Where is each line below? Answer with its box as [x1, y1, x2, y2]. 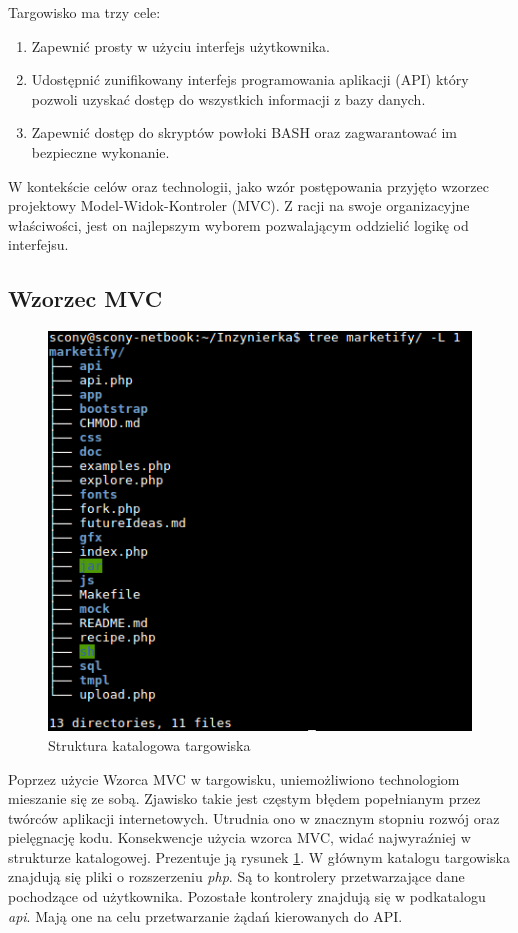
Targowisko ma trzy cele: [8, 2, 161, 22]
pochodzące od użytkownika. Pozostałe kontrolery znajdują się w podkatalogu [8, 886, 486, 907]
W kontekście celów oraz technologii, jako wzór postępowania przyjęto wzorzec [8, 175, 489, 196]
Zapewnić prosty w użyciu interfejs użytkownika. [31, 35, 330, 56]
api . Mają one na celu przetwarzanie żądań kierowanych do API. [8, 905, 403, 926]
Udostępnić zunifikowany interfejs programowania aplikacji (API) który [31, 69, 469, 90]
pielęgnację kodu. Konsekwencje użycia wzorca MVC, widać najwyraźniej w [8, 827, 471, 848]
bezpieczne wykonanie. [31, 141, 170, 162]
